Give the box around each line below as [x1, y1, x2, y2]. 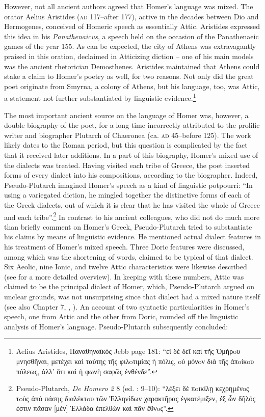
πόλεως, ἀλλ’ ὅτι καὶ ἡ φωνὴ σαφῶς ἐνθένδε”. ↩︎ [16, 366, 157, 376]
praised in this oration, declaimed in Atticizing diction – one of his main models [4, 50, 254, 61]
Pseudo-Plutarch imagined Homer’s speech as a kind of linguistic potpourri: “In [4, 179, 253, 190]
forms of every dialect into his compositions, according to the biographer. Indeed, [4, 170, 258, 180]
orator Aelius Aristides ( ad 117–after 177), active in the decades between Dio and [4, 11, 259, 21]
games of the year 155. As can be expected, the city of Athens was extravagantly [4, 41, 256, 51]
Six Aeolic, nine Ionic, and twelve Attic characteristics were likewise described [4, 261, 247, 272]
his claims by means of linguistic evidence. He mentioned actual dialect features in [4, 231, 261, 242]
